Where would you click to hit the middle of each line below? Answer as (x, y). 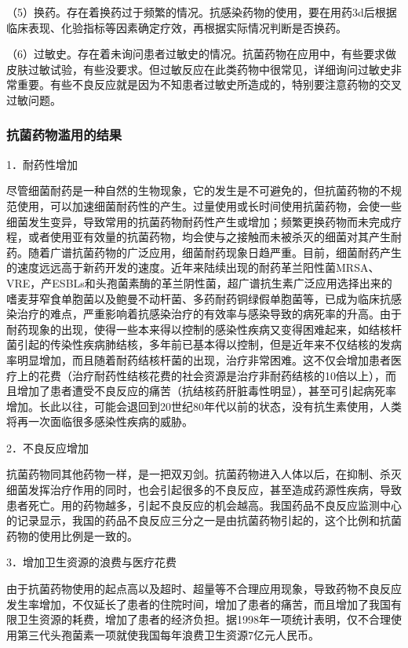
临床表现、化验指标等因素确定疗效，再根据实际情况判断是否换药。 (177, 27)
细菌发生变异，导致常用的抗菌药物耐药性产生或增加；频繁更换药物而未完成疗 (204, 221)
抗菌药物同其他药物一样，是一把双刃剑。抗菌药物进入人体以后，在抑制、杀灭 (204, 474)
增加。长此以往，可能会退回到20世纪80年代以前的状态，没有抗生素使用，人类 (204, 406)
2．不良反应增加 (47, 447)
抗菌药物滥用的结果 (64, 135)
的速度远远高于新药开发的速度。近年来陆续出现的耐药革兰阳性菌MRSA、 (193, 267)
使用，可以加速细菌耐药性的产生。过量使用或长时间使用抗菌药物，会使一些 (209, 205)
